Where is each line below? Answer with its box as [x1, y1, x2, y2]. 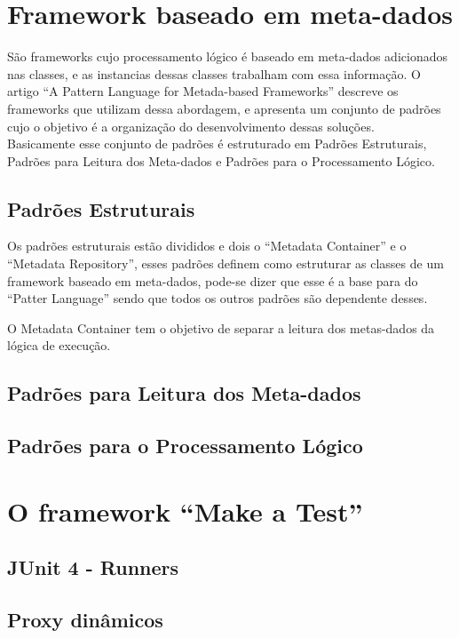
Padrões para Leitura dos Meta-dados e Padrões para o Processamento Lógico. [7, 151, 435, 170]
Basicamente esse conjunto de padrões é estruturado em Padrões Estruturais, [7, 134, 427, 153]
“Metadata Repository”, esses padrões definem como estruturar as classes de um [7, 254, 444, 273]
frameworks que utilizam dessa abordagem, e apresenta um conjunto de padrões [7, 99, 441, 117]
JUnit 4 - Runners [7, 554, 179, 581]
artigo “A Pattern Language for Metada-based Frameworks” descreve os [7, 82, 399, 100]
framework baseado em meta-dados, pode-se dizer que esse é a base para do [7, 271, 418, 290]
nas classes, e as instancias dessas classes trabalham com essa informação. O [7, 64, 421, 83]
